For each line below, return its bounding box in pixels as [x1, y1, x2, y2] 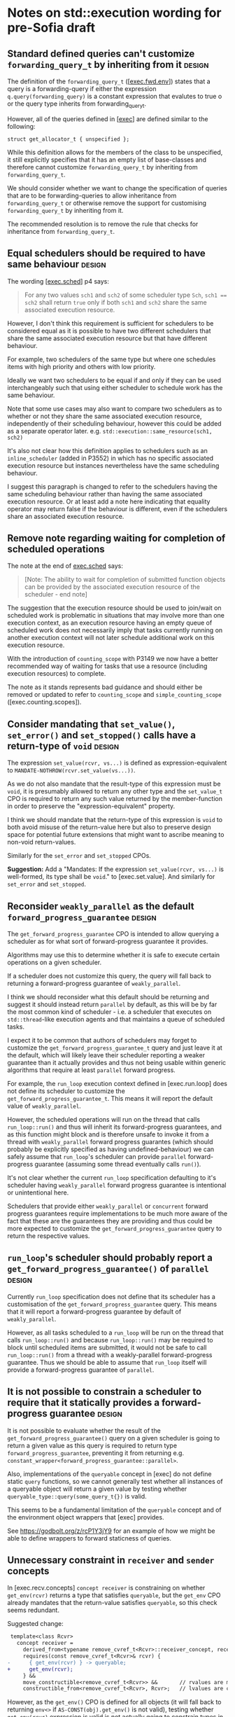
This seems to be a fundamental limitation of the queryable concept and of [7, 1506, 222, 1514]
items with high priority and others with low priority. [7, 362, 156, 370]
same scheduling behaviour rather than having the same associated [7, 489, 203, 498]
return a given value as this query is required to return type [7, 1441, 177, 1450]
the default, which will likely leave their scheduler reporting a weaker [7, 1051, 205, 1059]
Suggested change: [7, 1620, 64, 1628]
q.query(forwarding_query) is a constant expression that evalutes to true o [7, 92, 222, 100]
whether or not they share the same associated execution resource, [7, 412, 202, 420]
